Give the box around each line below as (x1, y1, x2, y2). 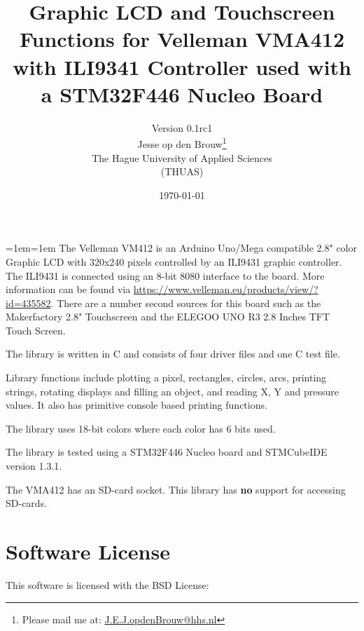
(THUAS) (160, 164, 204, 179)
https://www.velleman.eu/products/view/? (133, 282, 318, 297)
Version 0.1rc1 (151, 120, 213, 135)
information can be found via (6, 282, 131, 297)
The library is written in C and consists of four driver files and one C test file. (6, 346, 340, 361)
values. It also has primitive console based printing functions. (6, 398, 267, 412)
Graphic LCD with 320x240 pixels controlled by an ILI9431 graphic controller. (6, 254, 342, 269)
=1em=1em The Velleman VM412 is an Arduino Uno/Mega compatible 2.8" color (6, 240, 357, 255)
